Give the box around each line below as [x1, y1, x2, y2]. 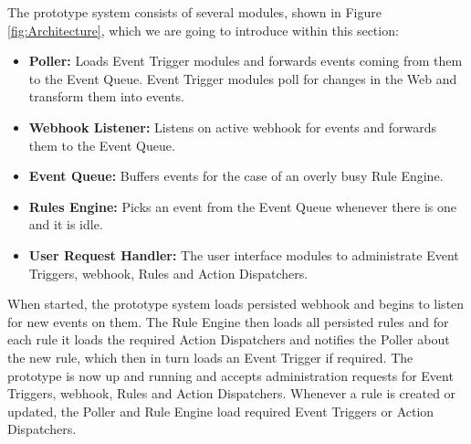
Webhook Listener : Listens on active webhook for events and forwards [28, 117, 437, 136]
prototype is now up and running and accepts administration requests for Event [7, 365, 454, 385]
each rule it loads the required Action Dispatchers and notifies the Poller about [7, 330, 450, 349]
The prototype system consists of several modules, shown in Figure [7, 3, 382, 21]
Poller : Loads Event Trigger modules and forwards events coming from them [28, 51, 463, 70]
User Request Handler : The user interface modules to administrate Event [28, 245, 459, 264]
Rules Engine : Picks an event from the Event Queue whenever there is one [28, 196, 457, 216]
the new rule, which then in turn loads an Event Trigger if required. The [7, 347, 413, 366]
